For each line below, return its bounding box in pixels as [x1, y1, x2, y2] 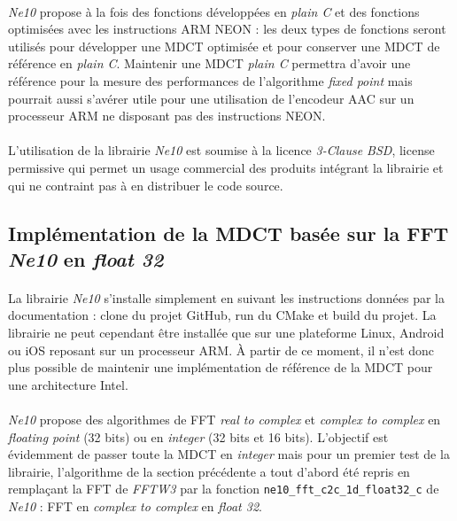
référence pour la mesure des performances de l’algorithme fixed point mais [8, 71, 413, 89]
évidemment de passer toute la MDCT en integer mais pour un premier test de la [8, 445, 450, 463]
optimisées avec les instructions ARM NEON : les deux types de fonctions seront [8, 19, 446, 38]
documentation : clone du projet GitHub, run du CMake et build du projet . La [8, 306, 437, 324]
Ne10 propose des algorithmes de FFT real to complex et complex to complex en [8, 410, 441, 429]
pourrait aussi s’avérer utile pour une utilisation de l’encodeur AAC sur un [8, 89, 414, 107]
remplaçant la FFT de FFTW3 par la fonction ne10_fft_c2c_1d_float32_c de [8, 479, 439, 498]
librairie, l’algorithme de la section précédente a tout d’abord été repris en [8, 462, 410, 480]
